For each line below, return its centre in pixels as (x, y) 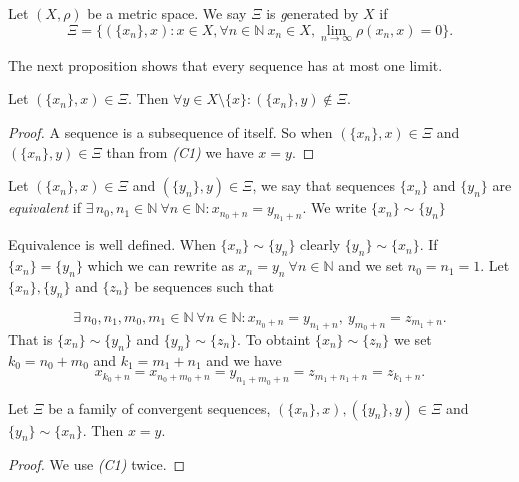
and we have (244, 359)
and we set (371, 265)
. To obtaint (274, 338)
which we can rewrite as (160, 265)
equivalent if (44, 207)
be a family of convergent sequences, (159, 407)
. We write (334, 207)
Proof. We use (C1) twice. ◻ (97, 464)
